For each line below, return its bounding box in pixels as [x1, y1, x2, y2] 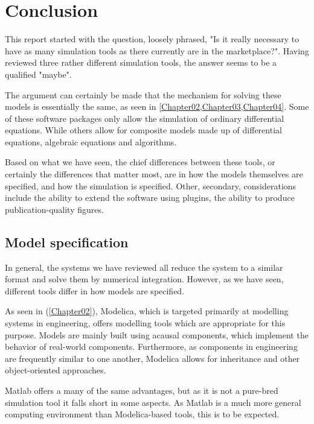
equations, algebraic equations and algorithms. [5, 135, 177, 148]
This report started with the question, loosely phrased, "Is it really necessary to [5, 33, 300, 45]
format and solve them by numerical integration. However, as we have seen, [5, 273, 284, 285]
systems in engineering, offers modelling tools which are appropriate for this [5, 317, 286, 329]
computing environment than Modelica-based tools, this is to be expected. [5, 408, 280, 420]
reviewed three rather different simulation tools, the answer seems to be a [5, 56, 277, 69]
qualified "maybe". [5, 68, 72, 80]
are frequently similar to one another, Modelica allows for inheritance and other [5, 352, 300, 364]
